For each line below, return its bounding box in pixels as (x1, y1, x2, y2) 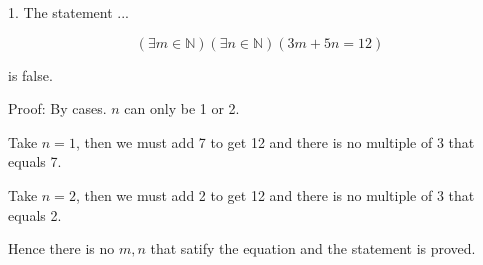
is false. (8, 64, 53, 85)
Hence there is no (8, 238, 115, 259)
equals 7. (8, 151, 62, 172)
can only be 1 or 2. (124, 98, 240, 119)
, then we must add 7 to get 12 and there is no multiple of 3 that (75, 131, 475, 152)
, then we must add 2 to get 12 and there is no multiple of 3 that (75, 184, 475, 205)
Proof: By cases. (8, 98, 107, 119)
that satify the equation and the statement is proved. (150, 238, 476, 259)
